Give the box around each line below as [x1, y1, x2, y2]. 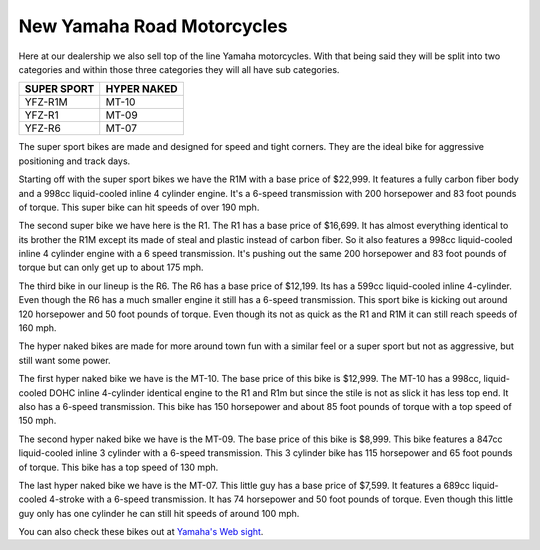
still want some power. [18, 354, 111, 366]
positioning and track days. [18, 155, 131, 167]
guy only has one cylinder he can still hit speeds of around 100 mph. [18, 507, 300, 519]
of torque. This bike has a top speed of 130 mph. [18, 461, 219, 473]
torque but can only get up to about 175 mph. [18, 261, 204, 274]
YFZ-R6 [24, 121, 62, 135]
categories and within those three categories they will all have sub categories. [18, 63, 340, 75]
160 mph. [18, 322, 57, 334]
